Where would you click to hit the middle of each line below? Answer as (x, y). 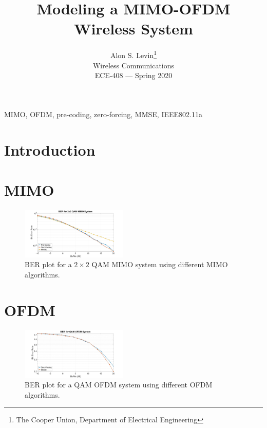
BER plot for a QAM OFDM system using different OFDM (119, 385)
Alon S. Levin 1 (133, 54)
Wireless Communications (133, 65)
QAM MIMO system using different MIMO (160, 264)
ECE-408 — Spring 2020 (133, 75)
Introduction (50, 149)
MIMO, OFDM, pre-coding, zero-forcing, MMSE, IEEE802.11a (103, 114)
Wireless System (133, 29)
